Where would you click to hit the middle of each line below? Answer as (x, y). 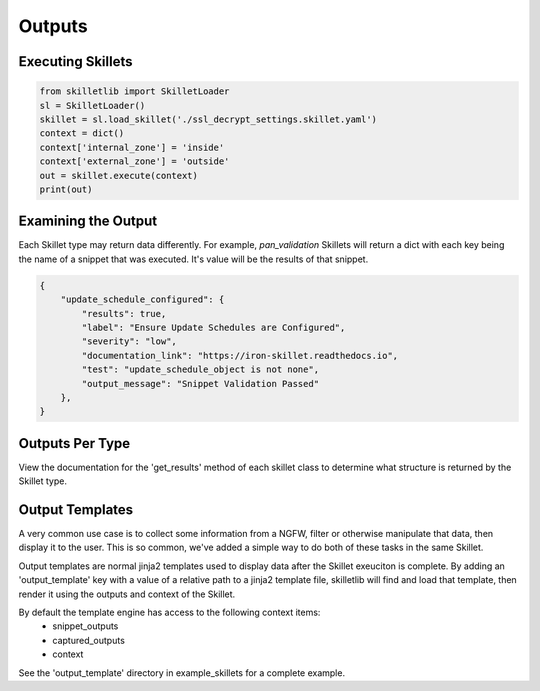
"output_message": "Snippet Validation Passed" (200, 383)
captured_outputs (88, 640)
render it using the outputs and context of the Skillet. (127, 594)
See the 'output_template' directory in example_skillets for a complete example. (181, 672)
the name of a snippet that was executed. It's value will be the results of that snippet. (193, 259)
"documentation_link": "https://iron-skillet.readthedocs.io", (240, 355)
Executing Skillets (75, 61)
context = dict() (82, 133)
